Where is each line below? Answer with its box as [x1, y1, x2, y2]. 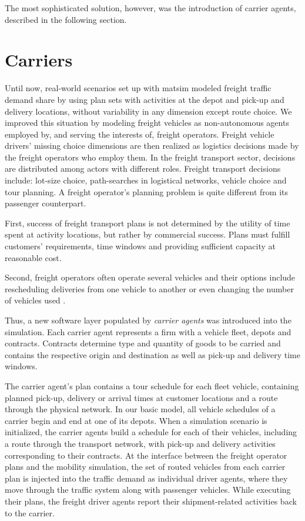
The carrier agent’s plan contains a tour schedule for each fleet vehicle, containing [5, 379, 299, 392]
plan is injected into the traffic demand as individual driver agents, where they [5, 472, 288, 484]
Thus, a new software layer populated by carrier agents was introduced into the [5, 314, 291, 326]
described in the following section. [5, 13, 127, 25]
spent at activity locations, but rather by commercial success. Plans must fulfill [5, 228, 290, 241]
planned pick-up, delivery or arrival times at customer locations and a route [5, 391, 278, 403]
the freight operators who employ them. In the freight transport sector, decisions [5, 151, 296, 163]
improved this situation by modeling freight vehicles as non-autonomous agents [5, 116, 289, 129]
